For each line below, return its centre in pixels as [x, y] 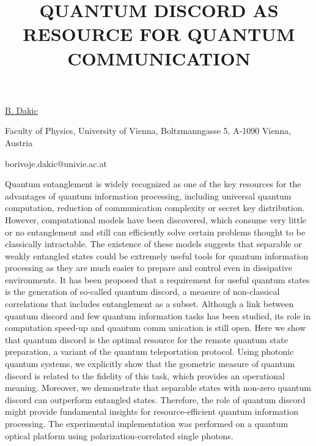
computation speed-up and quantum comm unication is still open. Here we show [156, 328]
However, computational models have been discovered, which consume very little [156, 219]
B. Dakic [21, 110]
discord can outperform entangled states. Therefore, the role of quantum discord [155, 399]
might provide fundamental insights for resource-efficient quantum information [152, 411]
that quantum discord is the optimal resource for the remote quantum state [146, 339]
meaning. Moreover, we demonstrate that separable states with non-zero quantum [158, 388]
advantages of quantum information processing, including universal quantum [148, 195]
